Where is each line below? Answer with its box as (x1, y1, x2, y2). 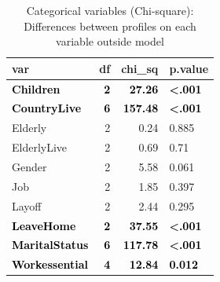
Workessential (12, 256, 89, 273)
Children (12, 80, 60, 97)
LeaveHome (12, 217, 76, 233)
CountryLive (12, 100, 82, 116)
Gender (12, 159, 47, 174)
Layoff (12, 197, 42, 214)
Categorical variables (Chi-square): (26, 2, 194, 18)
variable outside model (56, 33, 164, 49)
